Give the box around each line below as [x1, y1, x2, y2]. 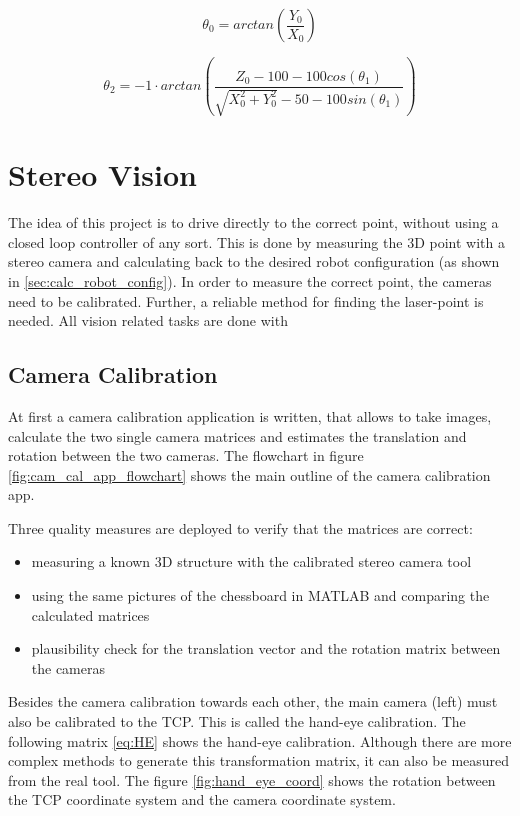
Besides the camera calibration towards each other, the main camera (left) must [8, 691, 498, 712]
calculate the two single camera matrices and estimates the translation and [8, 425, 467, 446]
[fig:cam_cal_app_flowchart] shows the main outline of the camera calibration [8, 464, 491, 485]
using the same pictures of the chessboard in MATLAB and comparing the [31, 585, 490, 606]
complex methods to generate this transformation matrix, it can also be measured [8, 750, 510, 771]
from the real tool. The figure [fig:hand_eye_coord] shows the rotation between [8, 769, 496, 790]
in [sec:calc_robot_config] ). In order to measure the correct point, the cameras [8, 270, 492, 291]
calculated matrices [31, 604, 150, 625]
